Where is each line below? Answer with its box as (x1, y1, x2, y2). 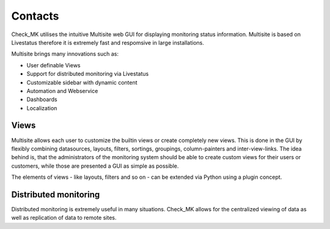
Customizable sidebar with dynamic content (26, 78, 137, 86)
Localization (26, 104, 57, 111)
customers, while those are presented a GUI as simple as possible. (11, 162, 179, 170)
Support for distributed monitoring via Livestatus (26, 70, 149, 78)
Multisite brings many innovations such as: (11, 50, 119, 58)
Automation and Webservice (26, 87, 98, 94)
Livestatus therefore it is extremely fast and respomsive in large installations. (11, 39, 205, 46)
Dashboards (26, 96, 57, 103)
